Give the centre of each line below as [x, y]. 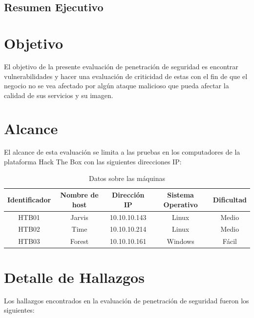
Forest [79, 241]
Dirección [128, 195]
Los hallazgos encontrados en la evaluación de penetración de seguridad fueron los [127, 300]
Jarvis [79, 217]
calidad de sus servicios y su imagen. [59, 95]
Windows [180, 241]
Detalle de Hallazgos [74, 277]
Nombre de [79, 195]
